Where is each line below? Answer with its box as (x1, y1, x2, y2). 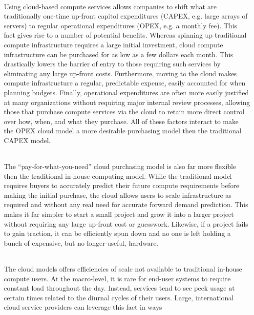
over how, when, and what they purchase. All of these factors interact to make (4, 116, 239, 126)
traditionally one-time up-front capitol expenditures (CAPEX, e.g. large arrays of (4, 11, 248, 21)
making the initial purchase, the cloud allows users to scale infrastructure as (4, 189, 232, 200)
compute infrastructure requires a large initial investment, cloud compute (4, 39, 223, 49)
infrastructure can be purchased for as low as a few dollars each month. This (4, 49, 233, 59)
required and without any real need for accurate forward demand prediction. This (4, 199, 248, 210)
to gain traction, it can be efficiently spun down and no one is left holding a (4, 228, 231, 238)
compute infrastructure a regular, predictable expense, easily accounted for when (4, 78, 246, 88)
